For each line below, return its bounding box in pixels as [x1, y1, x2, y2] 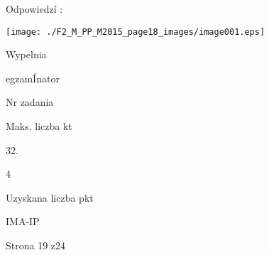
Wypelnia [6, 47, 47, 62]
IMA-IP [6, 214, 40, 229]
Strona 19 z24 [6, 238, 66, 252]
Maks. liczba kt [6, 119, 72, 134]
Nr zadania [6, 94, 54, 109]
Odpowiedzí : [6, 1, 63, 16]
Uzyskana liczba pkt [6, 190, 94, 205]
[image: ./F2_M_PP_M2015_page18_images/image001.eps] [6, 26, 265, 37]
